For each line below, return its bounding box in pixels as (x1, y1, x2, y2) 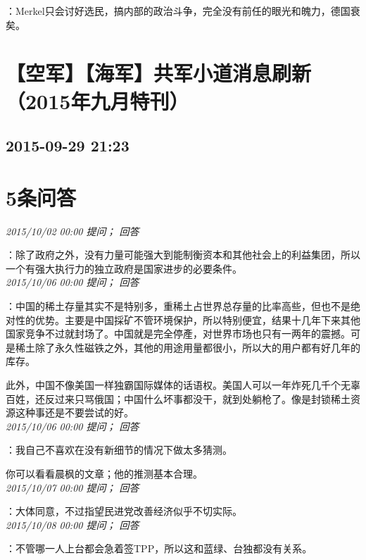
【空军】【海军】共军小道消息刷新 (6, 58, 312, 87)
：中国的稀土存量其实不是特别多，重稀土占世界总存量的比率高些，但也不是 (6, 299, 351, 313)
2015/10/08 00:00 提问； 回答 (6, 517, 139, 532)
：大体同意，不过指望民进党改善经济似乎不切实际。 (6, 504, 242, 518)
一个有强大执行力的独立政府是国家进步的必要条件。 (6, 261, 242, 275)
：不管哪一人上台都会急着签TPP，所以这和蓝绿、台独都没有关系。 (6, 541, 313, 556)
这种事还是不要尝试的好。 (15, 405, 134, 420)
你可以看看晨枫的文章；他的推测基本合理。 (6, 466, 203, 480)
